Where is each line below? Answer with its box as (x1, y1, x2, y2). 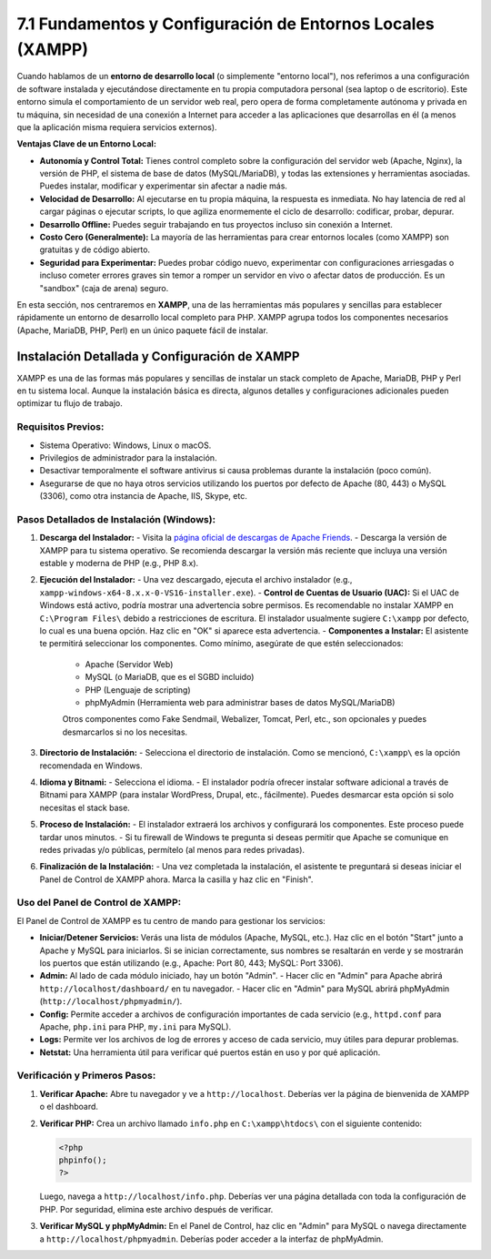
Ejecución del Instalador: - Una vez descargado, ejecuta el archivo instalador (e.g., (39, 574, 353, 585)
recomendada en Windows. (39, 760, 143, 771)
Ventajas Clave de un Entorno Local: (16, 138, 156, 149)
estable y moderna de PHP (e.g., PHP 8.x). (39, 558, 199, 569)
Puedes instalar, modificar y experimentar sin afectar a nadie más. (39, 180, 288, 191)
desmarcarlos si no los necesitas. (62, 726, 188, 737)
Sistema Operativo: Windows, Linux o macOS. (39, 440, 212, 451)
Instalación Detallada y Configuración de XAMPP (16, 349, 300, 364)
